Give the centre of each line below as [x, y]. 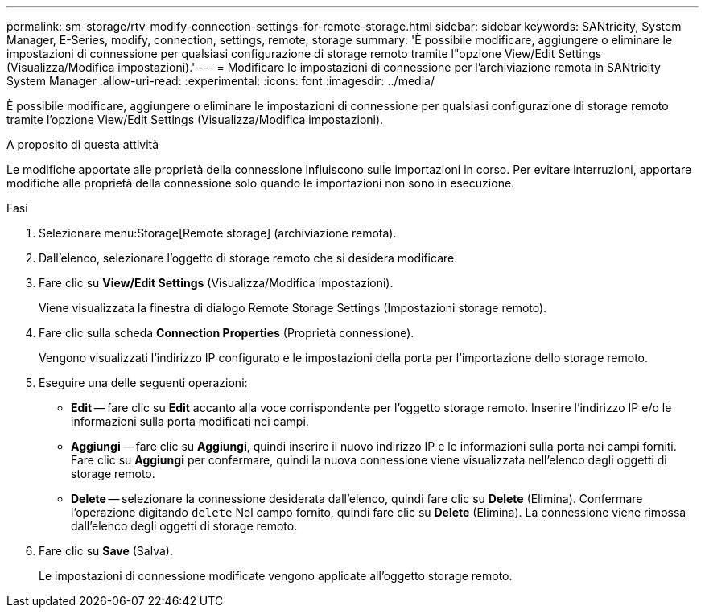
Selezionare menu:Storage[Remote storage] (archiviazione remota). [218, 233]
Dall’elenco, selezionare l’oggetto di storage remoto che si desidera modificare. [248, 258]
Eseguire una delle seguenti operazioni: [143, 383]
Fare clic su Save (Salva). [106, 551]
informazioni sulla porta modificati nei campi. [190, 421]
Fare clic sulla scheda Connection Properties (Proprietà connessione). [227, 333]
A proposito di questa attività [83, 144]
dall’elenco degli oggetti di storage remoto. [184, 526]
